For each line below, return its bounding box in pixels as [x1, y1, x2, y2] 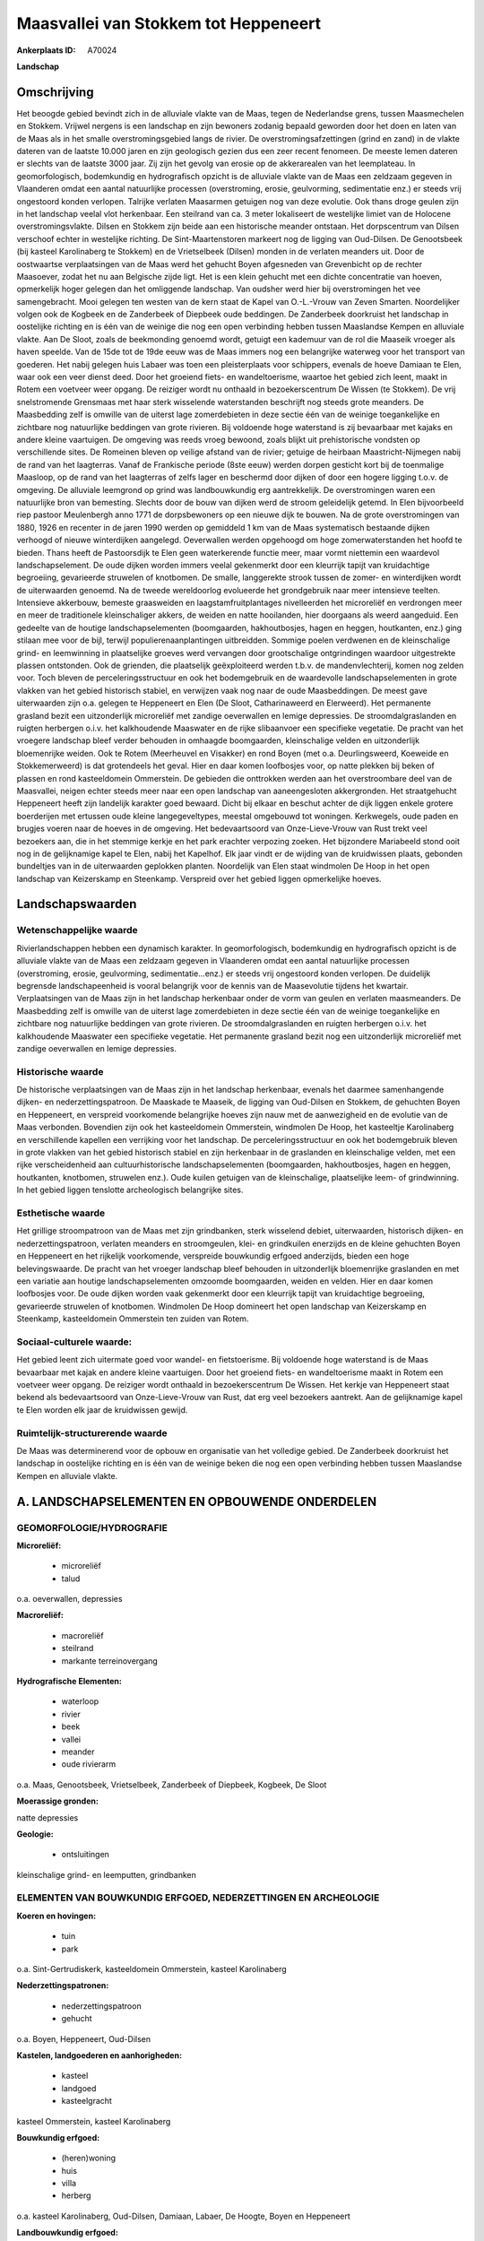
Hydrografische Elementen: [16, 1676, 123, 1686]
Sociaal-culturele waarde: [16, 1336, 133, 1348]
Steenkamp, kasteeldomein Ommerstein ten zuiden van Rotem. [16, 1313, 249, 1324]
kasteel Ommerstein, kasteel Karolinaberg [16, 2116, 171, 2126]
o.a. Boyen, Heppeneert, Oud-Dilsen [16, 2033, 151, 2044]
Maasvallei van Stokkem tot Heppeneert [16, 13, 322, 33]
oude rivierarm [61, 1759, 117, 1769]
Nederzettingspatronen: [16, 1980, 109, 1991]
